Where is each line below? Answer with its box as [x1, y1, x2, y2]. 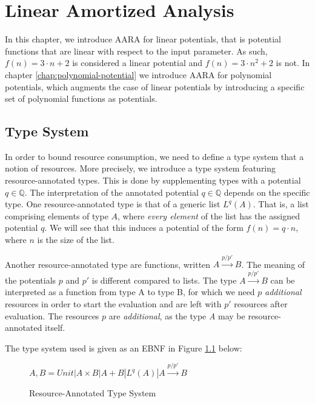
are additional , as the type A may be [108, 309, 245, 322]
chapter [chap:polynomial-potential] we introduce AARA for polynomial [5, 68, 272, 81]
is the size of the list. [37, 233, 114, 246]
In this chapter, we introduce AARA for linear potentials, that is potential [5, 33, 281, 45]
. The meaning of [241, 258, 305, 270]
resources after [234, 298, 288, 310]
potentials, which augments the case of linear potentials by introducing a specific [5, 80, 305, 93]
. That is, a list [253, 198, 309, 210]
